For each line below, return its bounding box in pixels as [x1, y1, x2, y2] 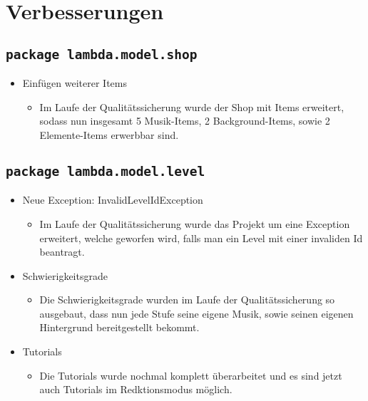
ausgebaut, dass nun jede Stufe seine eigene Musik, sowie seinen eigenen [39, 306, 354, 321]
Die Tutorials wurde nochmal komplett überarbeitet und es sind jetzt [39, 368, 342, 382]
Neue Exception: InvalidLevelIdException [22, 192, 203, 207]
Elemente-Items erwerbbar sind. [39, 127, 179, 142]
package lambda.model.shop [6, 46, 198, 62]
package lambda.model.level [6, 163, 205, 179]
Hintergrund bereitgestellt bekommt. [39, 320, 200, 335]
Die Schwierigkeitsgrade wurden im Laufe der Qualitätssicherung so [39, 292, 335, 307]
